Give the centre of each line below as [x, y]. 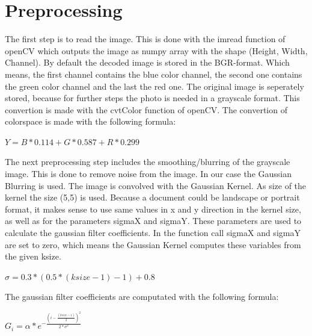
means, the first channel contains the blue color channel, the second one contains [154, 74]
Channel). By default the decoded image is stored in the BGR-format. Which [147, 62]
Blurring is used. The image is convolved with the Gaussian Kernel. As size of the [156, 185]
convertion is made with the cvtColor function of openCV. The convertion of [146, 109]
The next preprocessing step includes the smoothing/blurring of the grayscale [148, 162]
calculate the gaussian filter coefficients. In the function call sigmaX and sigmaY [153, 233]
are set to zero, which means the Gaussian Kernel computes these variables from [153, 244]
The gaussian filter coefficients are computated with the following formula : [142, 297]
